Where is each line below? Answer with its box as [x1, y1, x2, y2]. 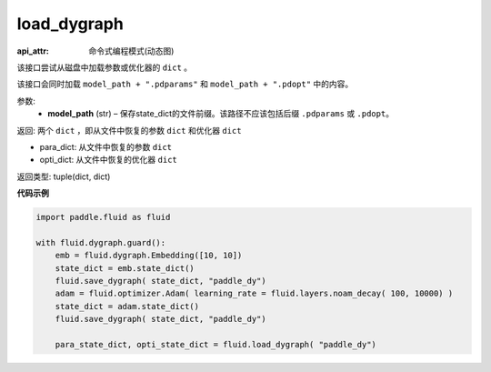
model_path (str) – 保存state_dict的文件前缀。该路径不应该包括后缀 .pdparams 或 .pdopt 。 [47, 108, 395, 119]
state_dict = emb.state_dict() [55, 263, 195, 273]
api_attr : [16, 45, 50, 56]
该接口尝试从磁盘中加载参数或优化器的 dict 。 [16, 62, 193, 73]
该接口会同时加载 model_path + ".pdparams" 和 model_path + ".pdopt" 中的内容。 [16, 78, 354, 90]
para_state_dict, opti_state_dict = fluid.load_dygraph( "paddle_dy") [55, 339, 377, 349]
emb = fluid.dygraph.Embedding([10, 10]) [55, 250, 243, 261]
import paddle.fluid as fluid [35, 212, 171, 223]
